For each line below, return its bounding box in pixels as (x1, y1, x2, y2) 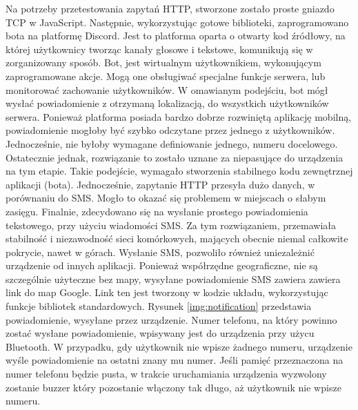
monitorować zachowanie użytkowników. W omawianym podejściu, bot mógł (6, 82, 328, 97)
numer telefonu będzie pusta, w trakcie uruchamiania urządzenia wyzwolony (6, 367, 327, 381)
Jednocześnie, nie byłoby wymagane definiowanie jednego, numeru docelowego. (6, 136, 338, 150)
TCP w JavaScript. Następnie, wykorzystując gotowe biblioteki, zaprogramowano (6, 14, 349, 29)
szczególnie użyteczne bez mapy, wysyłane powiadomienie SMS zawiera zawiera (6, 271, 341, 286)
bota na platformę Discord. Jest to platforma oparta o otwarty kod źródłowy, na (6, 28, 346, 43)
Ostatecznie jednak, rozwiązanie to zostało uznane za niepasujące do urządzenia (6, 150, 344, 164)
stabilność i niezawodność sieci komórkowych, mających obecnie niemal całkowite (6, 231, 348, 246)
